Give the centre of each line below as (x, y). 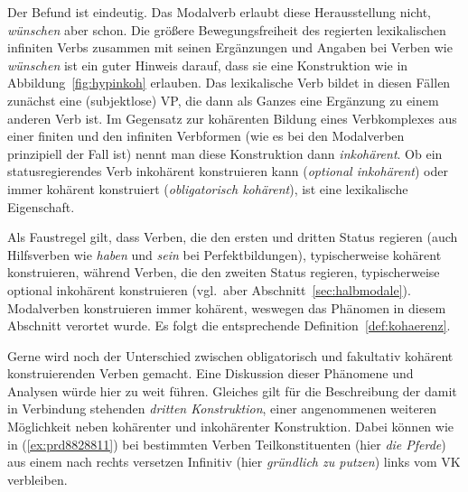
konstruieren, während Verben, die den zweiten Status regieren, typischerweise (224, 272)
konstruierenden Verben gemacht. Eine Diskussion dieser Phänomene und (211, 373)
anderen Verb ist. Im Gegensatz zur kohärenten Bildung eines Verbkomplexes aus (232, 118)
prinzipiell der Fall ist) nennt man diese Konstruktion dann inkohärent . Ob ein (225, 153)
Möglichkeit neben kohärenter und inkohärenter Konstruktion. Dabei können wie (231, 427)
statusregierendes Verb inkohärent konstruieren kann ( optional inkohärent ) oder (228, 171)
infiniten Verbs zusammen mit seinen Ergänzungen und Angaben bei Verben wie (230, 47)
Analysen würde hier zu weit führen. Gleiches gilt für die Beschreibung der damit (232, 390)
